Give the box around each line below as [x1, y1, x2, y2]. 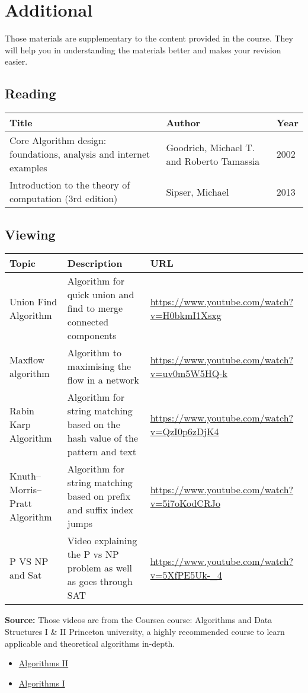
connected [67, 315, 109, 329]
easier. [5, 55, 28, 68]
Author [166, 116, 201, 130]
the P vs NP [67, 547, 119, 561]
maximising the [67, 359, 131, 373]
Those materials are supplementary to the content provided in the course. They [5, 32, 293, 44]
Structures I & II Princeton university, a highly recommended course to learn [5, 625, 285, 637]
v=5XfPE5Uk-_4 [150, 567, 223, 582]
